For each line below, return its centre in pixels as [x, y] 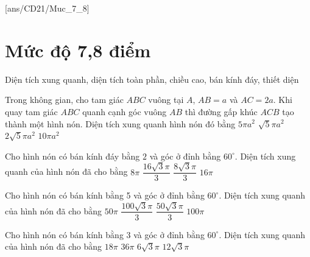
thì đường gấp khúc [221, 111]
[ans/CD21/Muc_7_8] [47, 8]
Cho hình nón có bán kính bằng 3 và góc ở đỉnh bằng [105, 234]
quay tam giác [31, 111]
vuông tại [166, 100]
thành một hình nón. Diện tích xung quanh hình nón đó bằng [120, 123]
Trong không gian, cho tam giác [64, 100]
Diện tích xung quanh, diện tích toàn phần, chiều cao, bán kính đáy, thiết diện [152, 79]
